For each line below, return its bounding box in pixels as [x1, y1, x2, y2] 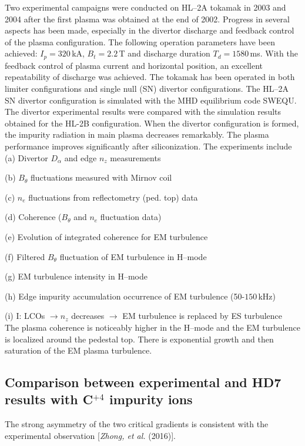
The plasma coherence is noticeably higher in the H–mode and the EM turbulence [5, 321, 300, 333]
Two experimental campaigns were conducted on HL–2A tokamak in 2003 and [5, 1, 286, 13]
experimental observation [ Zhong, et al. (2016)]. [5, 429, 176, 441]
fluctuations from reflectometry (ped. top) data [28, 191, 198, 203]
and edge [64, 151, 97, 164]
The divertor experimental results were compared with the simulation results [5, 105, 281, 118]
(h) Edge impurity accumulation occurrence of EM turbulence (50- [5, 289, 245, 302]
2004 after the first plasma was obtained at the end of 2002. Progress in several [5, 12, 290, 25]
